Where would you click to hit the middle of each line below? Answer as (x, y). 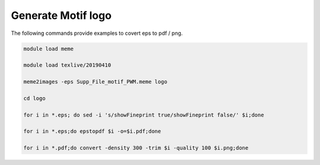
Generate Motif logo (61, 15)
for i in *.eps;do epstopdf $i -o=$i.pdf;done (92, 131)
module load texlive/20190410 (67, 65)
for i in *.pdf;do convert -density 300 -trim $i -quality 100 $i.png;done (136, 148)
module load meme (49, 48)
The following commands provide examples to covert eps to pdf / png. (97, 33)
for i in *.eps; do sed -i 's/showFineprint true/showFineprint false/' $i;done (144, 115)
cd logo (34, 98)
